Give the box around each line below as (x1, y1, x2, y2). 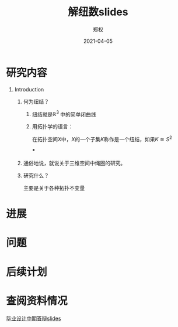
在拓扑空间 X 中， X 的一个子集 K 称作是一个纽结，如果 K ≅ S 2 (32, 135, 172, 142)
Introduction (14, 86, 44, 93)
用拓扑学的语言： (32, 123, 74, 130)
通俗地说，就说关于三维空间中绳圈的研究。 (23, 159, 126, 166)
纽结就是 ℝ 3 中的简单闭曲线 (32, 110, 96, 118)
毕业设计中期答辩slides (6, 315, 61, 322)
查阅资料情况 (6, 294, 68, 308)
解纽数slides (68, 5, 128, 19)
